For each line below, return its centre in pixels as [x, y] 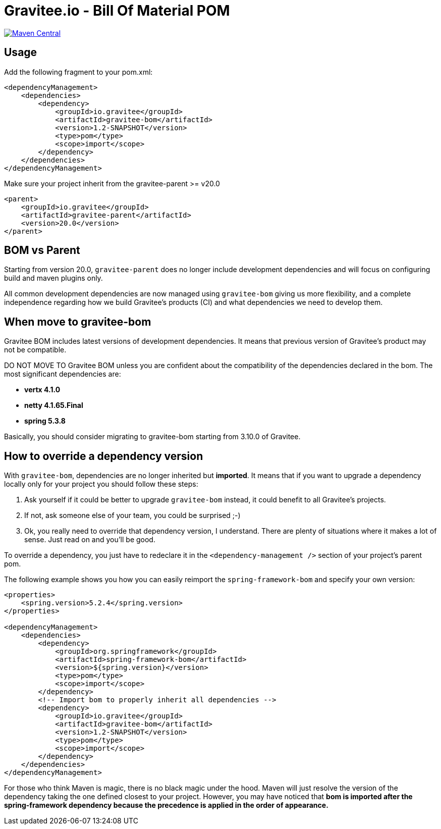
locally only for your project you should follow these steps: [101, 484]
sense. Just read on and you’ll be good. [90, 540]
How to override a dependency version [104, 456]
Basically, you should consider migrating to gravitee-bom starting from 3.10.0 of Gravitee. [152, 437]
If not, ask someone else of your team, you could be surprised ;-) [132, 515]
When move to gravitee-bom [78, 322]
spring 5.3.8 [45, 421]
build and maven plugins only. [53, 278]
